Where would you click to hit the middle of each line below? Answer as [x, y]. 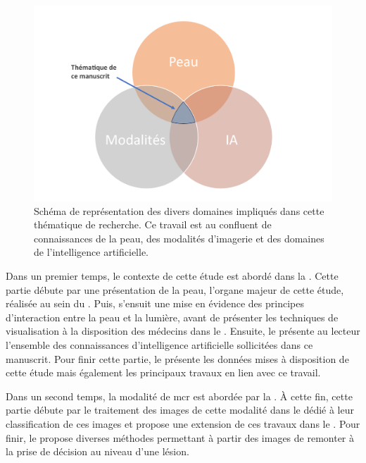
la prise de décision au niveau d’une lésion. [97, 451]
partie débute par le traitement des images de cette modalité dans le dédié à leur [180, 410]
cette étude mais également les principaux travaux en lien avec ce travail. [163, 372]
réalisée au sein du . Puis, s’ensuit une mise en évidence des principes [155, 303]
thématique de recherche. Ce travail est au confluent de [153, 224]
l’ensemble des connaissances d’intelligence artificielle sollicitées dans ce [159, 344]
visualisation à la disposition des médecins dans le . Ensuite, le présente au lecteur [183, 331]
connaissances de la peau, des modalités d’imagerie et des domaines [179, 238]
